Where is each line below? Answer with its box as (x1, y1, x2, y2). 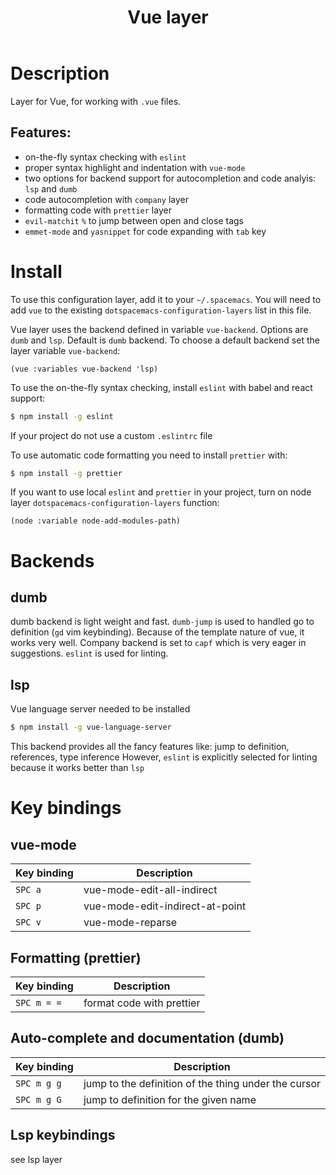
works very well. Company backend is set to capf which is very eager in (10, 637, 307, 649)
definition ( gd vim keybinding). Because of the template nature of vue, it (10, 626, 305, 638)
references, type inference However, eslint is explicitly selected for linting (10, 751, 318, 763)
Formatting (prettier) (10, 949, 142, 966)
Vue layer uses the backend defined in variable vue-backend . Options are (10, 323, 309, 335)
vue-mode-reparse (83, 916, 178, 930)
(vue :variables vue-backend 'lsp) (10, 364, 159, 374)
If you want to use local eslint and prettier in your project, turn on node (10, 486, 312, 498)
